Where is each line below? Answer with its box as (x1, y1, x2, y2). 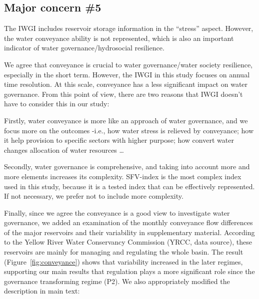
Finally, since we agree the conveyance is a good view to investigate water (4, 207, 230, 218)
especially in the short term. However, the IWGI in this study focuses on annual (4, 69, 250, 79)
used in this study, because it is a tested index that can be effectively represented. (4, 181, 255, 191)
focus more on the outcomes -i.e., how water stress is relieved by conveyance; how (4, 125, 254, 135)
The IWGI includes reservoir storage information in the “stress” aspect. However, (4, 23, 253, 33)
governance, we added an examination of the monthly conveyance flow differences (4, 217, 253, 228)
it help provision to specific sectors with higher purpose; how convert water (4, 135, 234, 145)
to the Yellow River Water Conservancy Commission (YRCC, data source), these (4, 237, 252, 247)
